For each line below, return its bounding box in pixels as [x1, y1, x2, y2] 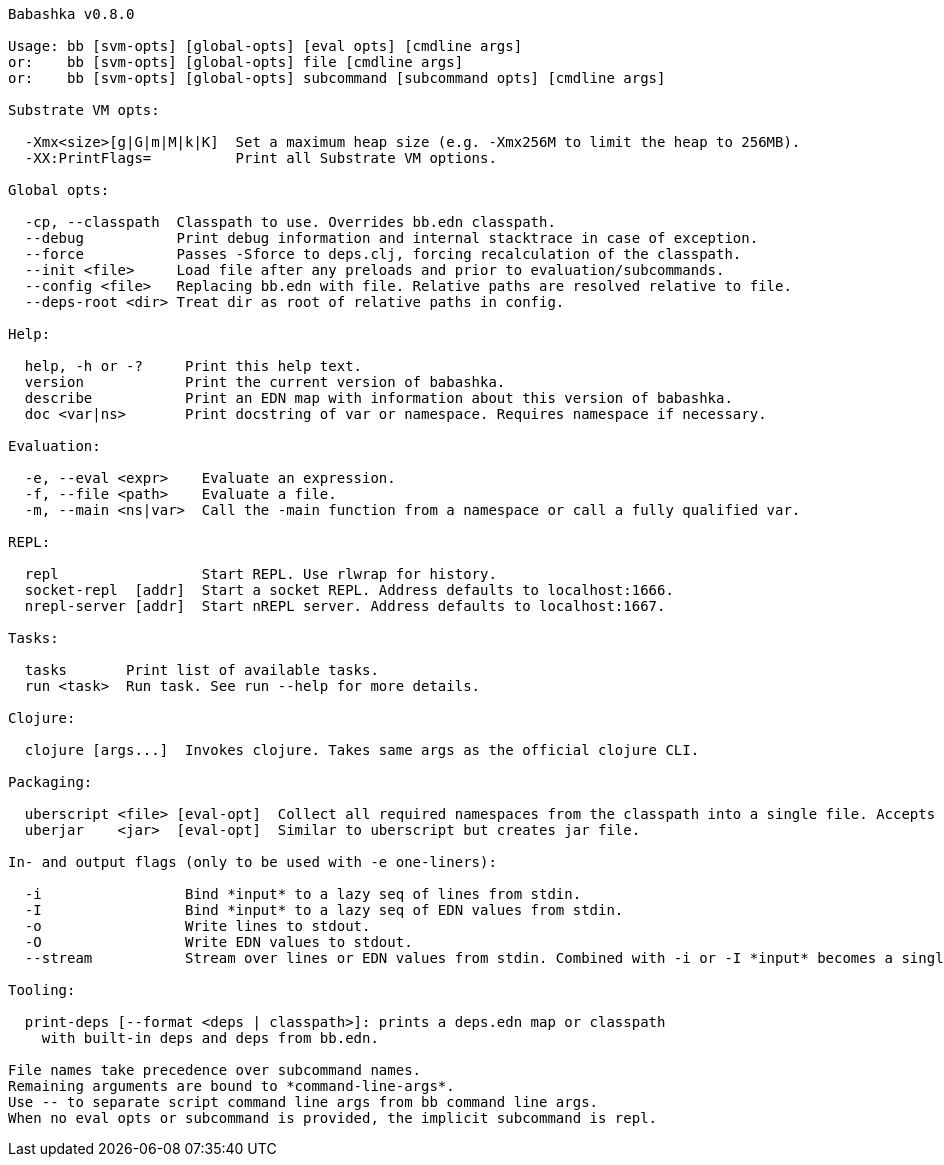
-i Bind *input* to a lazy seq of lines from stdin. [24, 886, 582, 902]
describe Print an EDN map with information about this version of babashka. [24, 390, 733, 406]
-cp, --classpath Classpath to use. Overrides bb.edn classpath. [24, 214, 556, 230]
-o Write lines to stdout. [24, 918, 371, 934]
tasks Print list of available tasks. [24, 662, 379, 678]
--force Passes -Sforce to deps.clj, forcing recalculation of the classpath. [24, 246, 742, 262]
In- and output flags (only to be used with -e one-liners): [8, 854, 497, 870]
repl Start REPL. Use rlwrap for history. [24, 566, 497, 582]
